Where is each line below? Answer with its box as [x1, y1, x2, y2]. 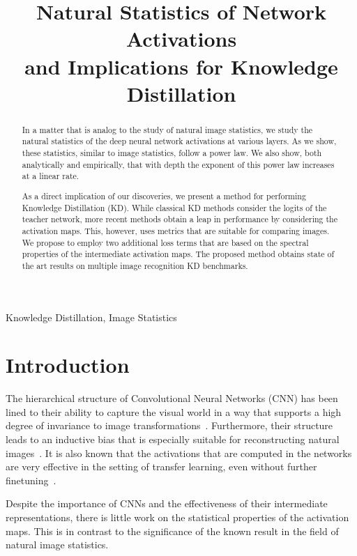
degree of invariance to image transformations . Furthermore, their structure [6, 418, 333, 433]
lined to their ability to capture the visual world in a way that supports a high [6, 404, 342, 419]
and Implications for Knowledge [24, 52, 338, 80]
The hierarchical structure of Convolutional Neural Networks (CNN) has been [6, 391, 338, 406]
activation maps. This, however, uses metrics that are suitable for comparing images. [22, 224, 330, 236]
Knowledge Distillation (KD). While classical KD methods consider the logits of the [22, 201, 327, 213]
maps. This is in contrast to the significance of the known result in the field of [6, 523, 339, 538]
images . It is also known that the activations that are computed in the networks [6, 445, 352, 460]
